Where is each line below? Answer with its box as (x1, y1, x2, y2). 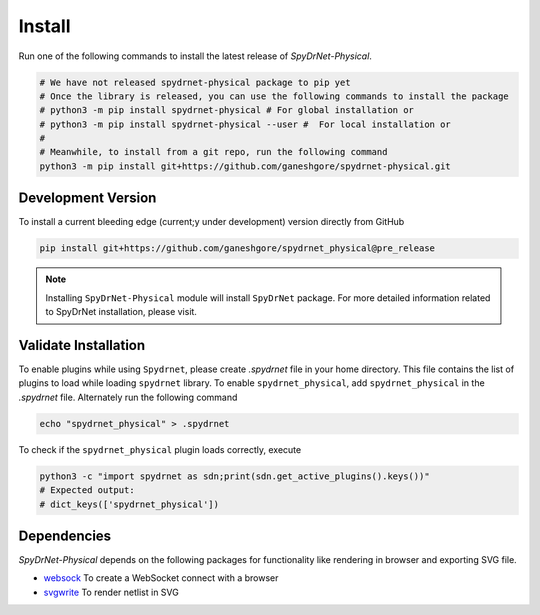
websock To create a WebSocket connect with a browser (43, 572, 279, 584)
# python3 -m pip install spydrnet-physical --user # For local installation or (39, 118, 452, 130)
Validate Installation (18, 336, 146, 354)
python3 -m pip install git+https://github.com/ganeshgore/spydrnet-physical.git (39, 160, 452, 172)
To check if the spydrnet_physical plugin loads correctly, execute (18, 443, 302, 455)
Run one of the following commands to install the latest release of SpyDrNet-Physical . (18, 50, 372, 62)
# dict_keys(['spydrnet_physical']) (39, 498, 220, 510)
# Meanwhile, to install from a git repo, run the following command (39, 146, 388, 158)
